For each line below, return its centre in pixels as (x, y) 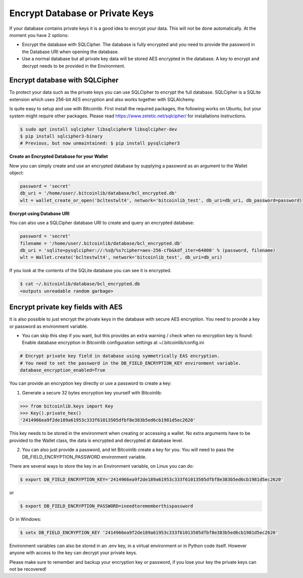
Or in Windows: (25, 519)
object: (17, 173)
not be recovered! (28, 569)
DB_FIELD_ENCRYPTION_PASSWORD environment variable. (84, 457)
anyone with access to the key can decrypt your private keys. (73, 553)
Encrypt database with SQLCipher (64, 80)
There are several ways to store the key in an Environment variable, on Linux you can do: (102, 466)
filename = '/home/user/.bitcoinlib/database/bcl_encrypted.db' (101, 243)
